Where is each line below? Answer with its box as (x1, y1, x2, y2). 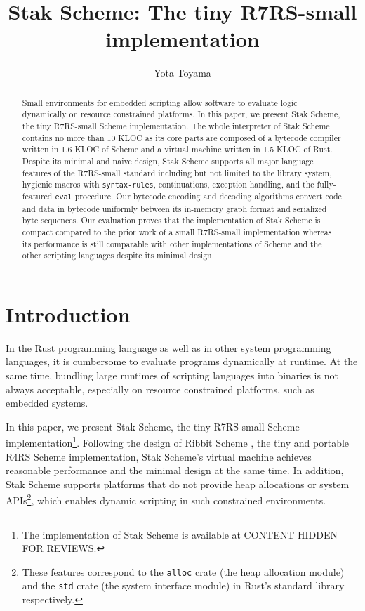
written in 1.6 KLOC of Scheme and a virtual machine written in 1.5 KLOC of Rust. (22, 143, 333, 155)
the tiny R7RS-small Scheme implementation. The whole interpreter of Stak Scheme (22, 120, 330, 132)
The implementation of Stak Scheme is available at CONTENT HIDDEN (22, 527, 338, 541)
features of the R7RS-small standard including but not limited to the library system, (22, 166, 332, 178)
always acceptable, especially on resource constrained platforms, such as (6, 381, 314, 396)
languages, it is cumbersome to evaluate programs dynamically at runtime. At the (6, 354, 358, 369)
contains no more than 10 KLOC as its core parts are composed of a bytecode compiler (22, 131, 341, 143)
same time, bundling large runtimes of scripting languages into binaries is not (6, 367, 338, 382)
